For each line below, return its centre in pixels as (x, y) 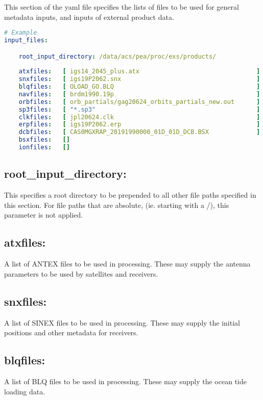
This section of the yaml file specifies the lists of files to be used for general (122, 7)
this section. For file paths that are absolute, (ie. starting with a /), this (117, 205)
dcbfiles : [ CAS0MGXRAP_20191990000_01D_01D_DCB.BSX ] (139, 132)
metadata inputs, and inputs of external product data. (89, 17)
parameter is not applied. (44, 215)
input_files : (26, 41)
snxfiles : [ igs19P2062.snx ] (139, 79)
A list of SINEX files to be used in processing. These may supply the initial (122, 322)
